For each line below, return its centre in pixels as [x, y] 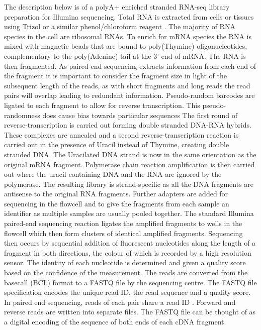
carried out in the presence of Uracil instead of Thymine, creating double [117, 144]
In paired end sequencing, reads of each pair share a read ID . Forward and [120, 302]
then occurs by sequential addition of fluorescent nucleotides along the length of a [130, 243]
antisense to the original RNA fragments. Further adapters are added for [116, 194]
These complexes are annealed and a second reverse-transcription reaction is [121, 134]
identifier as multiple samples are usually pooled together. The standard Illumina [129, 213]
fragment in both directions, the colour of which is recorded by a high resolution [128, 252]
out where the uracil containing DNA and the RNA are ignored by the [113, 174]
